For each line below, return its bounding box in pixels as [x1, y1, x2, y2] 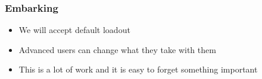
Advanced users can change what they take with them [18, 43, 216, 55]
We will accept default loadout [18, 24, 130, 36]
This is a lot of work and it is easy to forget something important [18, 63, 258, 75]
